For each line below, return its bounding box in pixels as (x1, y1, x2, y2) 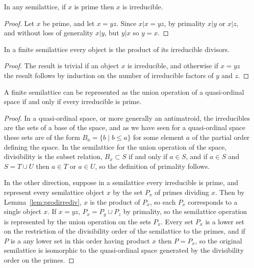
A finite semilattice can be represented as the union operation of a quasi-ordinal (4, 86, 244, 97)
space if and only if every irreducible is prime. (4, 96, 142, 107)
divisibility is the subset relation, (4, 151, 102, 161)
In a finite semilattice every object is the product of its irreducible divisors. (4, 44, 229, 54)
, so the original (195, 235, 242, 245)
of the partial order (192, 132, 250, 142)
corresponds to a (187, 196, 237, 207)
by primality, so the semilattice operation (123, 206, 247, 216)
